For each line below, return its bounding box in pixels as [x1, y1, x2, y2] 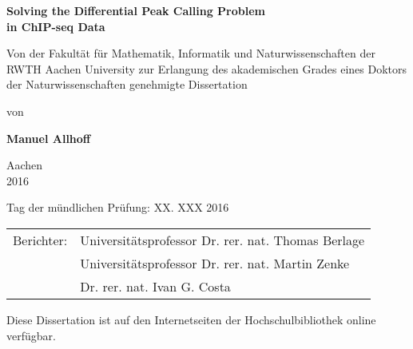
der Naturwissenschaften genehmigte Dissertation [6, 76, 248, 93]
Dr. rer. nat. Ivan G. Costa [80, 276, 231, 295]
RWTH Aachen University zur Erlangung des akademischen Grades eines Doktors [6, 60, 407, 77]
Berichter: [13, 230, 68, 249]
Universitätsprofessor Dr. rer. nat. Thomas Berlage [80, 230, 365, 249]
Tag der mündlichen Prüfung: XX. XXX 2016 [6, 199, 229, 216]
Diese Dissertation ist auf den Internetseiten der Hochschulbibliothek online [6, 311, 376, 327]
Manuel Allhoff [6, 129, 91, 146]
